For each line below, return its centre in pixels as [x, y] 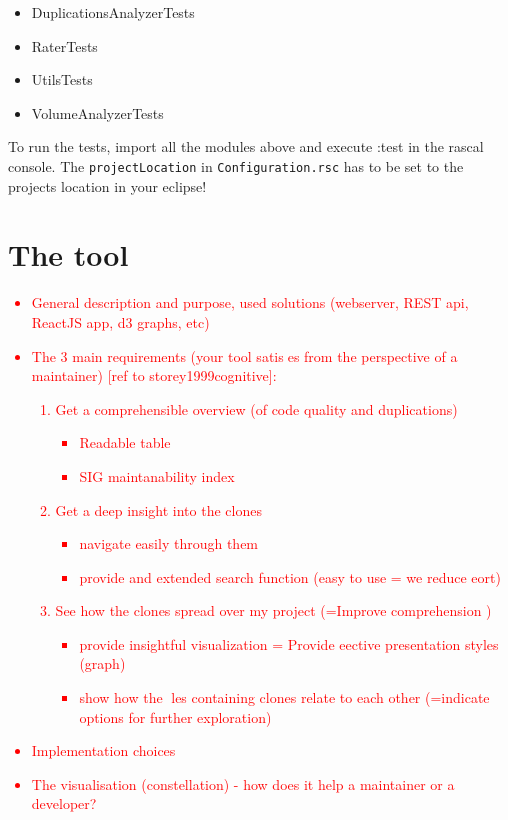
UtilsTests [62, 79]
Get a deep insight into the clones [158, 509]
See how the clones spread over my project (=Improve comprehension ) [273, 610]
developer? [64, 803]
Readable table [125, 442]
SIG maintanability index [157, 475]
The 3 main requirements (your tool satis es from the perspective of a [244, 355]
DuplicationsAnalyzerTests [113, 12]
